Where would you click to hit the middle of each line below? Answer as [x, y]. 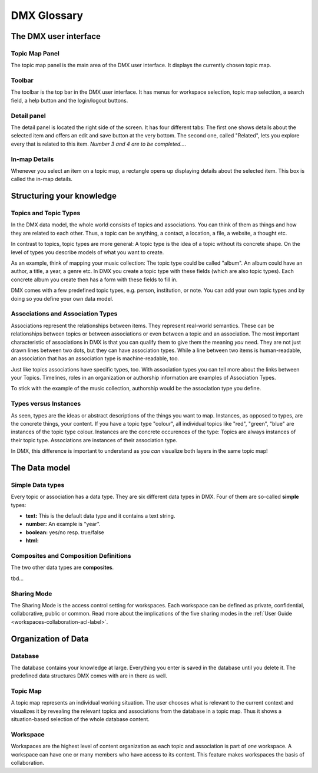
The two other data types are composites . [62, 568]
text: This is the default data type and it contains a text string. [100, 516]
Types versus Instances [46, 404]
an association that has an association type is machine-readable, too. [95, 358]
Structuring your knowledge [64, 196]
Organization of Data [50, 639]
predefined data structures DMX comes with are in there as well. [89, 676]
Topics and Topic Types [46, 213]
